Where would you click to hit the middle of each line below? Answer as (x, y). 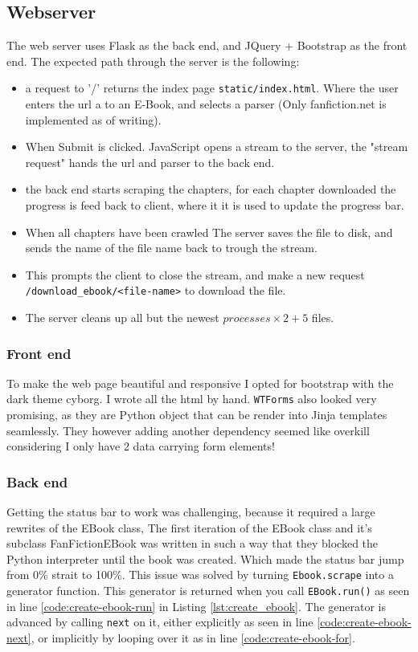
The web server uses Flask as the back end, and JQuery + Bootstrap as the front (207, 45)
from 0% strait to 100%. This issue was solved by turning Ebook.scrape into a (200, 575)
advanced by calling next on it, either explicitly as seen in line (160, 622)
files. (323, 318)
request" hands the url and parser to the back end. (150, 162)
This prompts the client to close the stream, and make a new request (195, 274)
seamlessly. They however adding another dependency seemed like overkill (188, 430)
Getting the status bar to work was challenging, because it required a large (191, 512)
